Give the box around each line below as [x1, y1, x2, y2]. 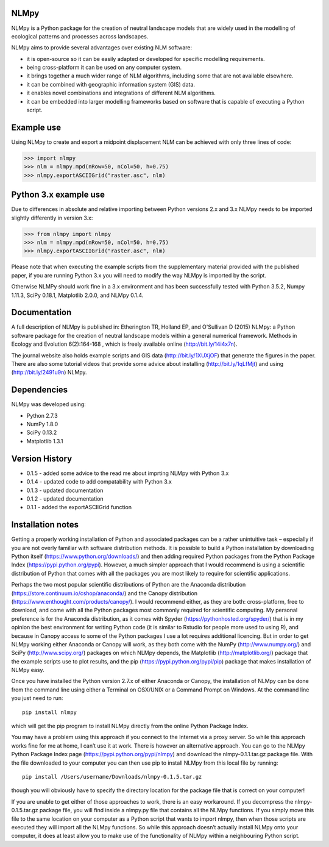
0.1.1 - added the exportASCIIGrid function [26, 504, 132, 511]
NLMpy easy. [11, 667, 45, 674]
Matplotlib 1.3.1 [26, 437, 63, 445]
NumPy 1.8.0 [26, 421, 58, 428]
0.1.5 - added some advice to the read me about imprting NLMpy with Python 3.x [26, 470, 229, 477]
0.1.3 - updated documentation [26, 487, 104, 494]
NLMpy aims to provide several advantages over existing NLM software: [11, 44, 193, 51]
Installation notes [11, 520, 79, 530]
